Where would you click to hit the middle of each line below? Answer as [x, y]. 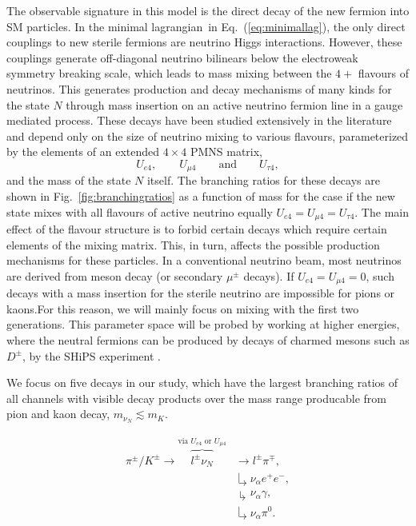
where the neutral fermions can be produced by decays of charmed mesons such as [208, 340]
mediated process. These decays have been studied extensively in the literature [199, 120]
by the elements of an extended [83, 151]
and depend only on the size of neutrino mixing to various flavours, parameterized [208, 135]
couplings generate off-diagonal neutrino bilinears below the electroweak [182, 57]
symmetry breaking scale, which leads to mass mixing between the [169, 73]
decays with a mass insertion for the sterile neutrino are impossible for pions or [201, 293]
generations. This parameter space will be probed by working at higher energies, [203, 324]
